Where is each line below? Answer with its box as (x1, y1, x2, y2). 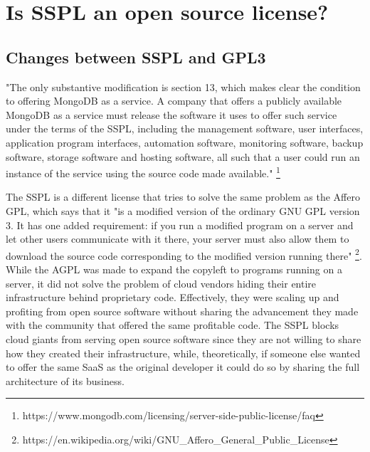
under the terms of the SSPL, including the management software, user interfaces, (6, 121, 364, 136)
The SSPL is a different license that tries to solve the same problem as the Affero (6, 189, 360, 204)
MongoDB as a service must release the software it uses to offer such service (6, 107, 337, 122)
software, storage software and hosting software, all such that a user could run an (6, 149, 360, 164)
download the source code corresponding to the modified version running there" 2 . (6, 246, 362, 263)
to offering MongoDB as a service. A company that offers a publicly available (6, 93, 342, 108)
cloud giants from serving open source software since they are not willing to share (6, 331, 361, 346)
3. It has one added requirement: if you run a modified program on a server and (6, 217, 354, 232)
